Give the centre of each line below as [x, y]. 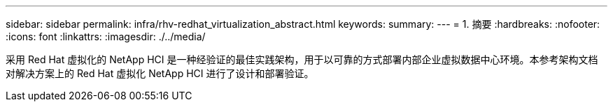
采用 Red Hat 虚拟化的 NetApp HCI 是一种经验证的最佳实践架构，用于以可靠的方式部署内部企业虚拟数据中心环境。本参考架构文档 [302, 59]
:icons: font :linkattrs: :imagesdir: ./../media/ [106, 36]
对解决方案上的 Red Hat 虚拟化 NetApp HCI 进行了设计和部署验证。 [160, 73]
